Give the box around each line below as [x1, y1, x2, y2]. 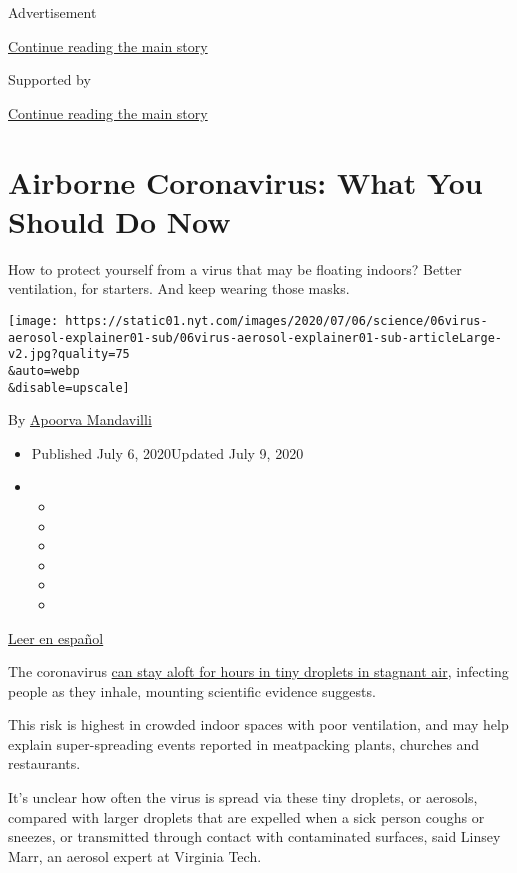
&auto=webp [8, 363, 80, 378]
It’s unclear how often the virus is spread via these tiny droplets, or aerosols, [8, 787, 478, 808]
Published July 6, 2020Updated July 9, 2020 [31, 442, 304, 463]
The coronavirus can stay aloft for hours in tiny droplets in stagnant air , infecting [8, 661, 509, 682]
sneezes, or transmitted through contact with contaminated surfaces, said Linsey [8, 826, 501, 847]
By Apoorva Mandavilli [8, 409, 152, 430]
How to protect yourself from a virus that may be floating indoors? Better [8, 258, 462, 279]
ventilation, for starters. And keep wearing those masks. [8, 278, 350, 299]
